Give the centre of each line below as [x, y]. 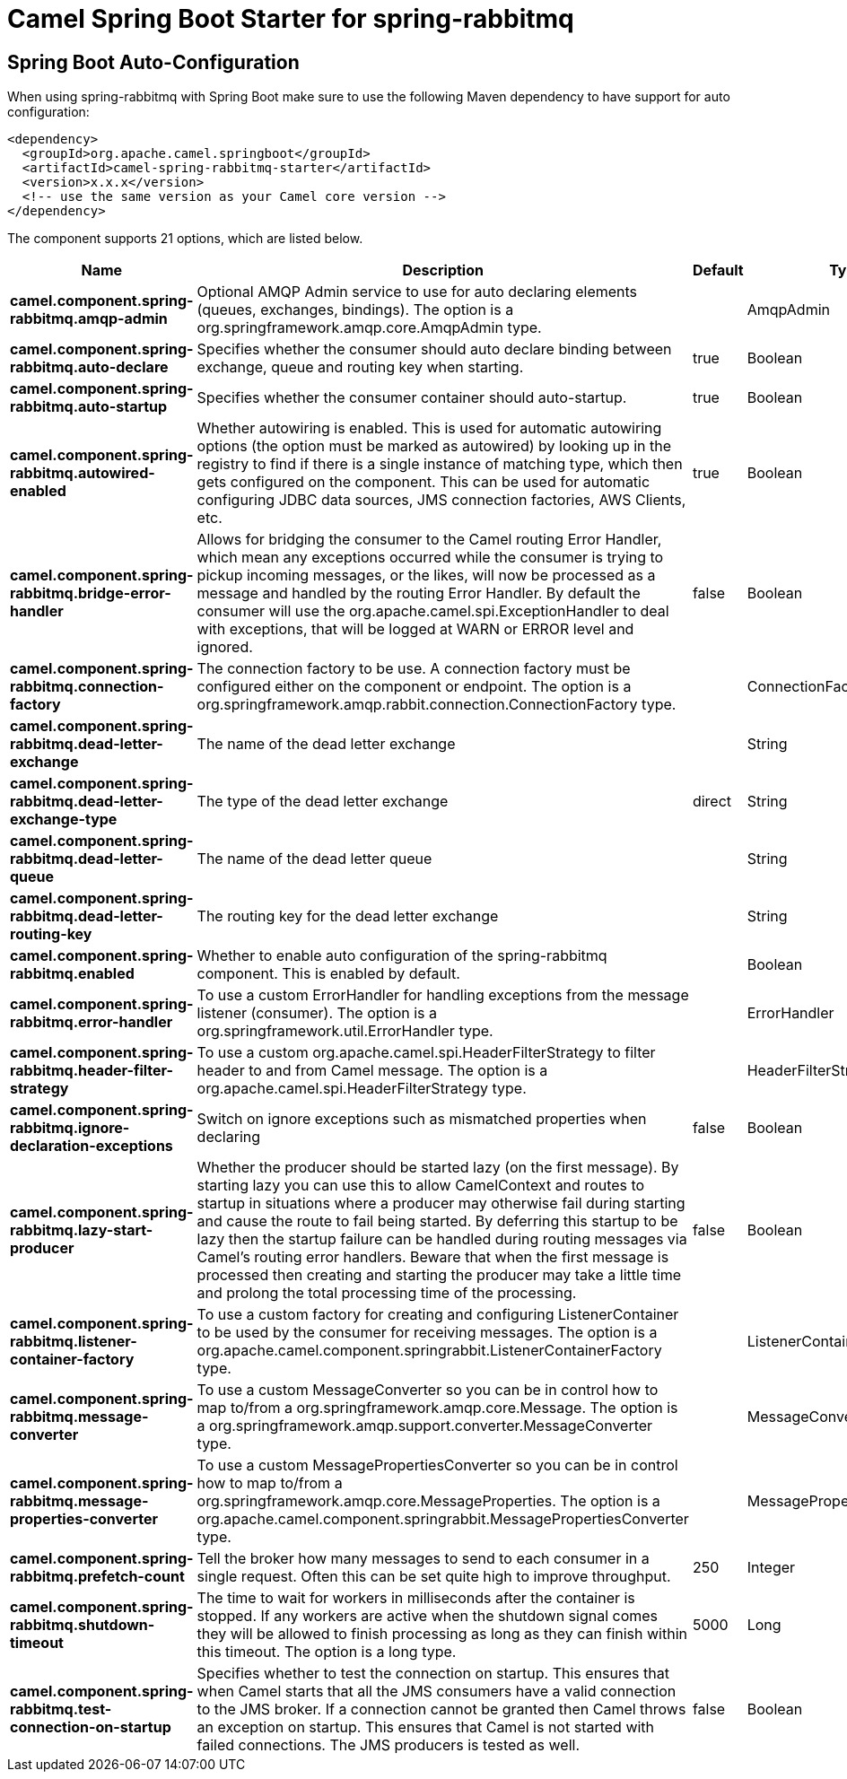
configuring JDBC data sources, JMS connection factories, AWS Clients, [441, 500]
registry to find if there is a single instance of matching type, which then [440, 464]
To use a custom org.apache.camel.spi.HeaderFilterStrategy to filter [426, 1053]
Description [443, 270]
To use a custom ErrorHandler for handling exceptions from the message [443, 995]
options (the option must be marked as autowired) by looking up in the [434, 446]
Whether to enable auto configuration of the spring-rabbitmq [402, 956]
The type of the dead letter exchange [323, 802]
